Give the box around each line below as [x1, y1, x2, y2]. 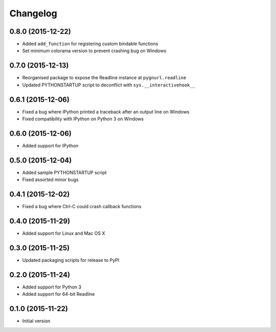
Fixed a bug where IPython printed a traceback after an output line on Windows [22, 108, 190, 115]
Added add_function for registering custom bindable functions [22, 41, 158, 47]
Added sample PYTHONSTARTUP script [22, 169, 107, 175]
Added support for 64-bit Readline [22, 291, 95, 297]
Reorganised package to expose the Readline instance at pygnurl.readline [22, 75, 187, 81]
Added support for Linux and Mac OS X [22, 230, 105, 236]
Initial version [22, 318, 51, 324]
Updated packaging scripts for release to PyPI [22, 257, 120, 263]
